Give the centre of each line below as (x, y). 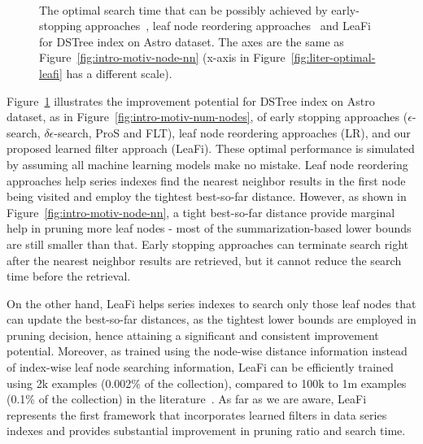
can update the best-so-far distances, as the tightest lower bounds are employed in (211, 319)
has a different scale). (119, 73)
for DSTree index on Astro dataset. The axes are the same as (192, 41)
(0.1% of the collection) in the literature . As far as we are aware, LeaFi (187, 399)
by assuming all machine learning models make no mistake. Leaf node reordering (207, 164)
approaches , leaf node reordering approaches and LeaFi (228, 26)
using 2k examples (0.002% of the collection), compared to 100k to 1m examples (207, 383)
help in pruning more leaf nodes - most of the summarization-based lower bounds (209, 228)
